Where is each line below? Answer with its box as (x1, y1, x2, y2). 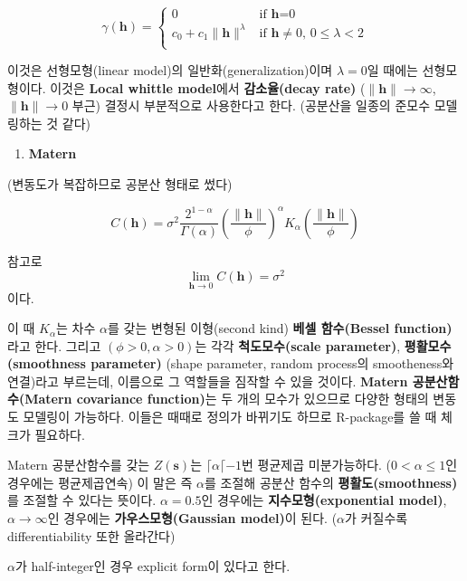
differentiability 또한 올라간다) (7, 526, 176, 545)
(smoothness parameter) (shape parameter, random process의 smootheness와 (7, 354, 454, 373)
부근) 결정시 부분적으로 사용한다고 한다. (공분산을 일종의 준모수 (71, 96, 431, 115)
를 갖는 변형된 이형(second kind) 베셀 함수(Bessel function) (107, 319, 453, 338)
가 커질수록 (345, 509, 408, 528)
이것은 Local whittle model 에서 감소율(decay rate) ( (50, 78, 366, 97)
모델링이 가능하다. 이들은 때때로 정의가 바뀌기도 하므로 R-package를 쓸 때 (23, 407, 437, 426)
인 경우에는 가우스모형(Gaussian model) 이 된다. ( (47, 509, 338, 528)
